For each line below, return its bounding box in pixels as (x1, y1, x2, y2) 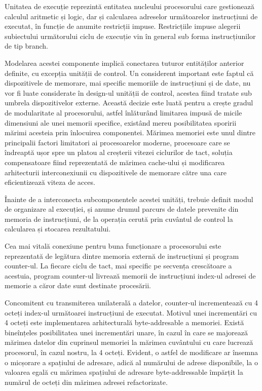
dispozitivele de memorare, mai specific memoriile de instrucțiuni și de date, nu (5, 77, 251, 88)
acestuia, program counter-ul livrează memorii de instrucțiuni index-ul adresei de (5, 270, 256, 281)
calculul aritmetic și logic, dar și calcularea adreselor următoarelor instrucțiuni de (5, 11, 258, 21)
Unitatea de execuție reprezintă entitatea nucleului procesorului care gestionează (5, 1, 254, 11)
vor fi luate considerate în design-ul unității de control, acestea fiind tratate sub (5, 87, 252, 98)
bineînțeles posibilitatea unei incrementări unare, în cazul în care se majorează (5, 327, 248, 337)
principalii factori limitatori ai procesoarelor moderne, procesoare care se (5, 137, 230, 147)
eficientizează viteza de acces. (5, 177, 95, 187)
